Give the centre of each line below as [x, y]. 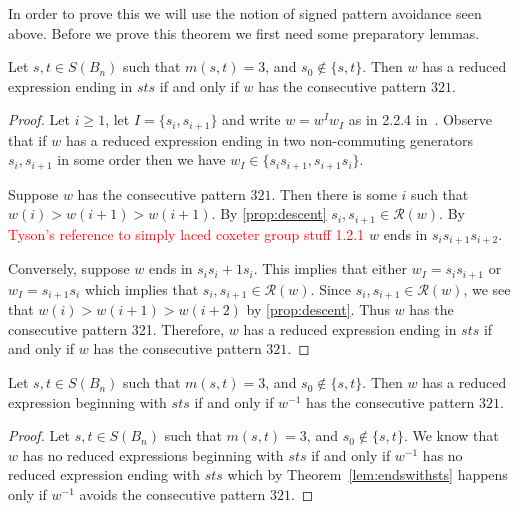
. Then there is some [334, 193]
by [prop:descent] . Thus [318, 309]
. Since [331, 288]
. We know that [451, 435]
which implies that [141, 288]
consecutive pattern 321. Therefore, [116, 328]
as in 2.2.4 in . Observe [420, 119]
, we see [487, 288]
